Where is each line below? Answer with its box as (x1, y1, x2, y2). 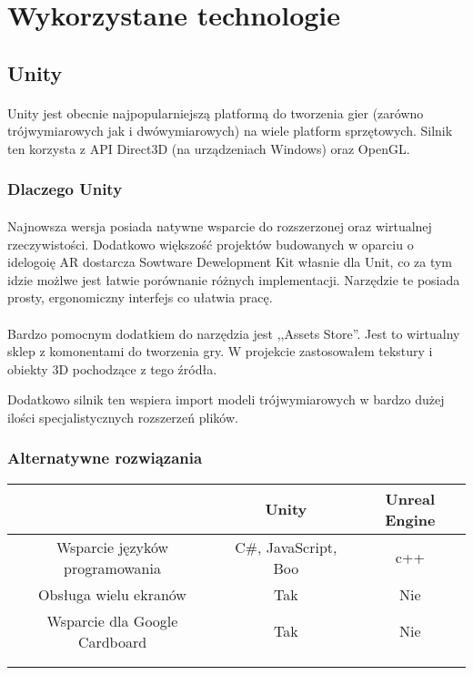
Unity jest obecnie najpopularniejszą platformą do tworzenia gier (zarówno (7, 103, 424, 122)
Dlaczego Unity (7, 178, 123, 200)
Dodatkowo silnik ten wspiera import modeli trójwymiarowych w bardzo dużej (7, 390, 445, 409)
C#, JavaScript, (235, 536, 337, 557)
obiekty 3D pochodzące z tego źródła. (7, 359, 217, 378)
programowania (64, 557, 161, 578)
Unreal (385, 487, 436, 509)
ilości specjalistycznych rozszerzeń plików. (7, 407, 238, 426)
